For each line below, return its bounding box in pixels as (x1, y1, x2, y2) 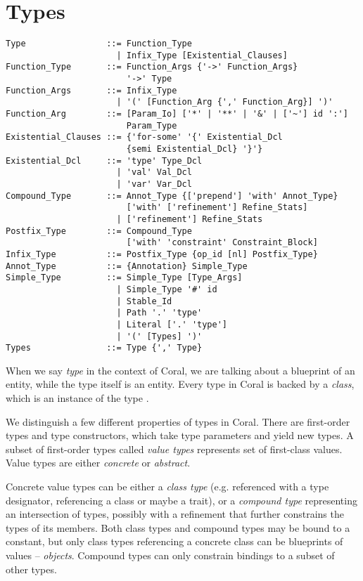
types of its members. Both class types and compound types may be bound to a (6, 520, 350, 535)
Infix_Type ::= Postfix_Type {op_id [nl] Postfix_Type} (6, 249, 318, 259)
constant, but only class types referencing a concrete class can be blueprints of (6, 534, 343, 549)
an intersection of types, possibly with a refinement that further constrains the (6, 507, 344, 521)
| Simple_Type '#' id (116, 284, 217, 294)
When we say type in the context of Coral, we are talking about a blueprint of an (6, 363, 355, 377)
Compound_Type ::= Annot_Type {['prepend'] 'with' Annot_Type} (6, 190, 338, 201)
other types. (6, 561, 57, 576)
